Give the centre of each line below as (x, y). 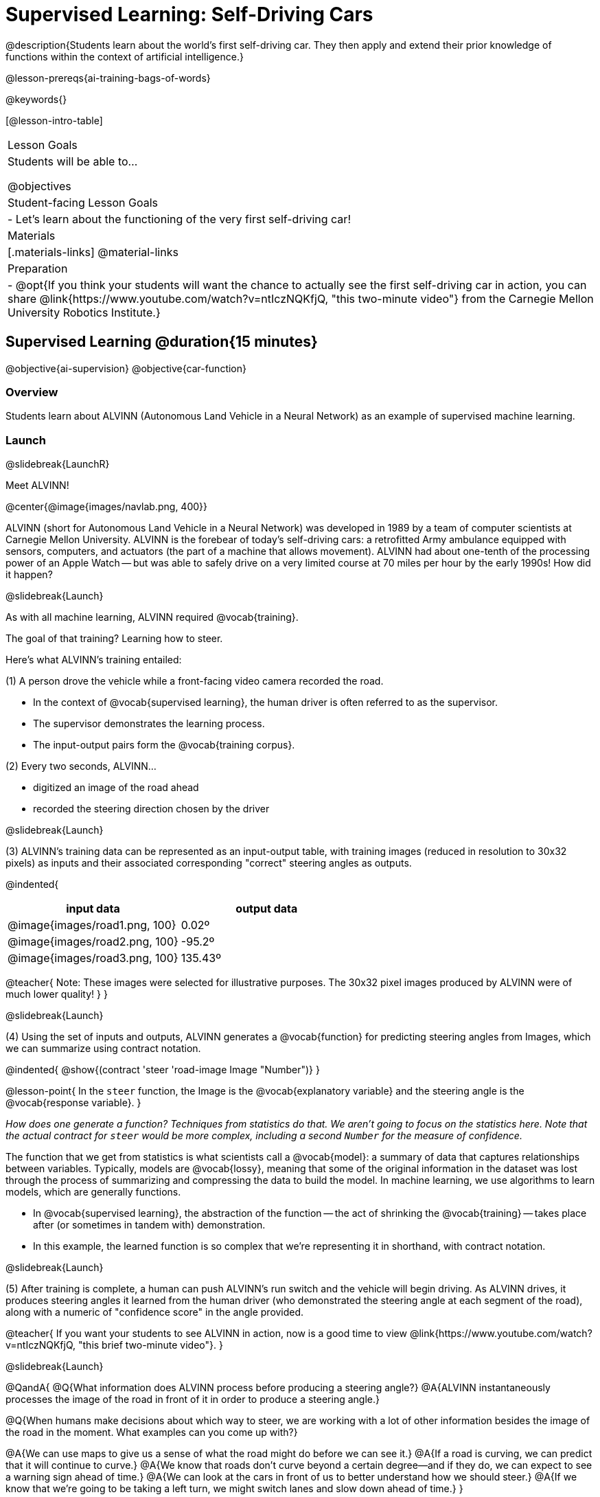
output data (267, 909)
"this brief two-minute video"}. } (151, 1345)
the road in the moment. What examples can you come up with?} (152, 1432)
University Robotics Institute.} (84, 312)
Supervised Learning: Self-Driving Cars (189, 14)
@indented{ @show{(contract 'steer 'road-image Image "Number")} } (163, 1070)
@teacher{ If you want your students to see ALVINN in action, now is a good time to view (206, 1334)
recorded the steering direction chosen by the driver (151, 809)
